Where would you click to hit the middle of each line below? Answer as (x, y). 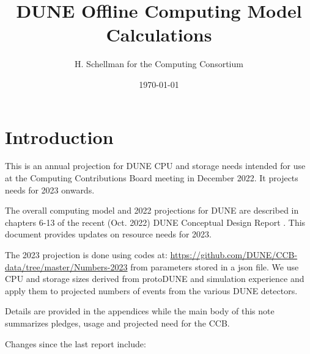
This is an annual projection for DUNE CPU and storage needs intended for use (155, 166)
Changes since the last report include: (76, 343)
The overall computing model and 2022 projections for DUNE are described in (152, 210)
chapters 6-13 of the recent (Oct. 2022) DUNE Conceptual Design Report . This (155, 222)
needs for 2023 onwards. (50, 190)
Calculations (159, 34)
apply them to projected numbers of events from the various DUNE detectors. (151, 290)
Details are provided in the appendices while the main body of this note (140, 311)
